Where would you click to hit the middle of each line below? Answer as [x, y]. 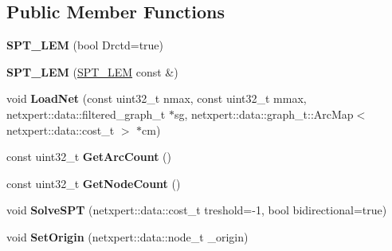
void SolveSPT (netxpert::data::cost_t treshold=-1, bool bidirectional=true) [197, 210]
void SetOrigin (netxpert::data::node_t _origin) [127, 236]
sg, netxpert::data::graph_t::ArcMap [264, 114]
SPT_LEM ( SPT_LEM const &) [92, 71]
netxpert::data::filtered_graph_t [86, 114]
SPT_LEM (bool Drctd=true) [85, 45]
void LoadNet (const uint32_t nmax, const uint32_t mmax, [157, 98]
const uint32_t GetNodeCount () [94, 183]
